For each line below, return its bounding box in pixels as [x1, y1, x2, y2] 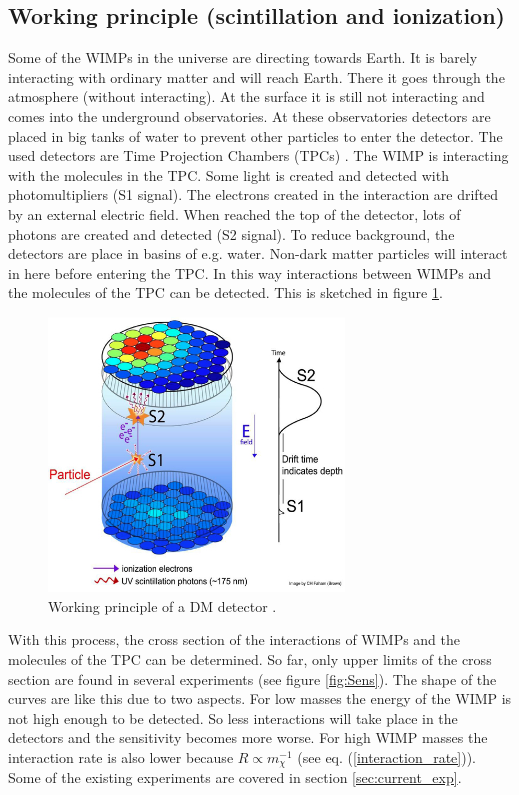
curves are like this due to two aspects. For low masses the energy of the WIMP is [8, 688, 512, 709]
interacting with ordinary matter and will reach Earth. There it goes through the [8, 66, 505, 87]
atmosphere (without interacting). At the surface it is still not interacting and [8, 86, 485, 107]
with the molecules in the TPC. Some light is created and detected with [8, 164, 449, 185]
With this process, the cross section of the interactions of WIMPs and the [8, 629, 461, 650]
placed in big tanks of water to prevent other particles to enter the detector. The [8, 125, 503, 146]
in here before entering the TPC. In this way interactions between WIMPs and [8, 262, 491, 283]
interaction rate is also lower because [8, 747, 234, 768]
